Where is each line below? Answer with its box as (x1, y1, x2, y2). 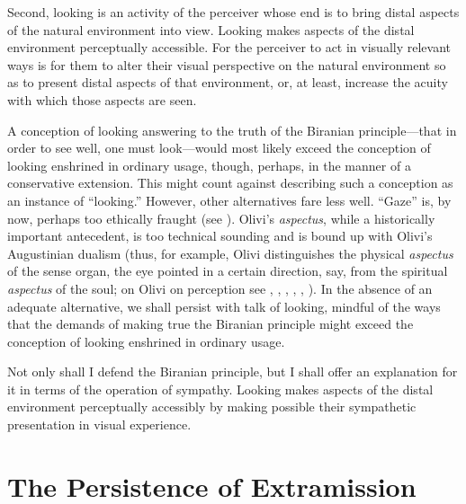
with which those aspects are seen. (7, 90, 197, 109)
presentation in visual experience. (7, 415, 192, 434)
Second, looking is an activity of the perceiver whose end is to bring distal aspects (7, 3, 460, 21)
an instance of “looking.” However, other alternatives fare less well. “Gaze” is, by (7, 190, 452, 209)
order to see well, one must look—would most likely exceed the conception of (7, 138, 431, 157)
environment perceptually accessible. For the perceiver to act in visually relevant (7, 38, 451, 57)
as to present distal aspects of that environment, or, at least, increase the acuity (7, 73, 448, 92)
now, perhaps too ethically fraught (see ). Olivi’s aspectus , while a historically (7, 208, 435, 227)
